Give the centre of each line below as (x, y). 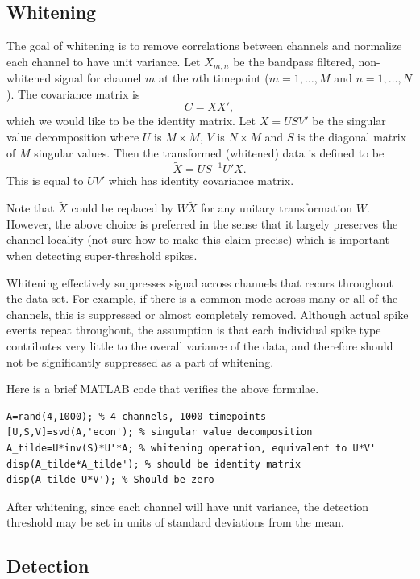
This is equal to (45, 180)
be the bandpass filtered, (294, 61)
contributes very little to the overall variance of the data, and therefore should (200, 346)
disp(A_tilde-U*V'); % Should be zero (110, 480)
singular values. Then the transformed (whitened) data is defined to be (209, 152)
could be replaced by (122, 208)
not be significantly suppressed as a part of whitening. (140, 361)
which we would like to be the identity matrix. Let (131, 121)
